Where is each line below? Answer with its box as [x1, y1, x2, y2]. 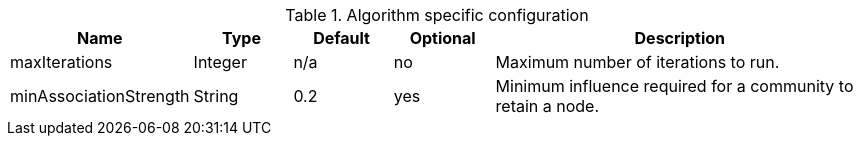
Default [313, 28, 370, 48]
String [193, 86, 239, 106]
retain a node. [495, 96, 600, 116]
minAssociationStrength [10, 86, 190, 106]
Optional [409, 28, 476, 48]
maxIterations [10, 52, 113, 72]
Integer [193, 52, 247, 72]
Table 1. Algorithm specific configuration [285, 5, 589, 25]
